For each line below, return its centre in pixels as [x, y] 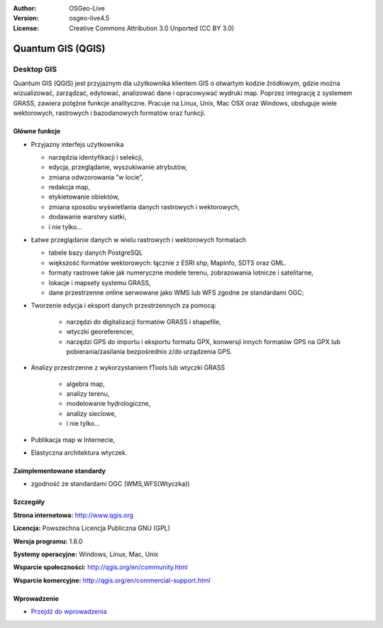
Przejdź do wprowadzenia [69, 612]
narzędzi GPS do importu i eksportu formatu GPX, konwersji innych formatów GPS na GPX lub [203, 341]
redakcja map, [69, 187]
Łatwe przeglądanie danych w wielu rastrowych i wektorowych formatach [138, 240]
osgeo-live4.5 [89, 18]
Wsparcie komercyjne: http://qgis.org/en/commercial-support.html [112, 580]
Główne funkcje [37, 131]
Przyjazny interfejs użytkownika [77, 144]
